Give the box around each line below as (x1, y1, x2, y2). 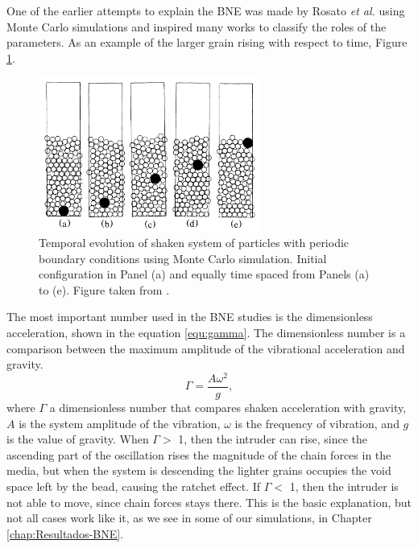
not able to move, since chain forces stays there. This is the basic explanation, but (6, 493, 412, 510)
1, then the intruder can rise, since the (178, 431, 368, 447)
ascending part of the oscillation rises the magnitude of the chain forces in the (6, 446, 391, 463)
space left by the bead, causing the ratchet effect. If (6, 477, 261, 494)
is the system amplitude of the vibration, (19, 414, 221, 431)
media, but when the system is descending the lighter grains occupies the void (6, 462, 391, 479)
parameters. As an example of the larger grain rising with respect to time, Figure (6, 34, 408, 51)
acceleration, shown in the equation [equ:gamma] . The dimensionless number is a (6, 324, 406, 341)
